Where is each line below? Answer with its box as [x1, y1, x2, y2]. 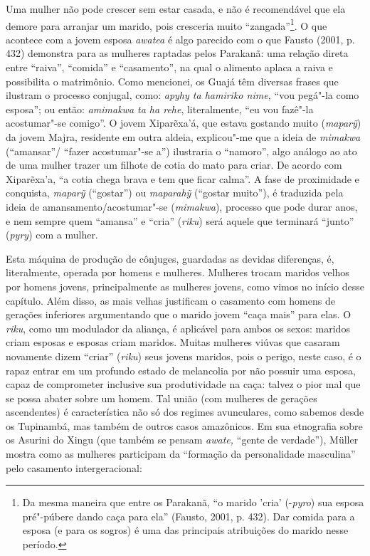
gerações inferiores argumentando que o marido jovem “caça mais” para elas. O [6, 307, 351, 322]
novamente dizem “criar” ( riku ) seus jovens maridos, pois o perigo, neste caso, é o [6, 348, 361, 363]
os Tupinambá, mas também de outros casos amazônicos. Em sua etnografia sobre [6, 418, 363, 433]
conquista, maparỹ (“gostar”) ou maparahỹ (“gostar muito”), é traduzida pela [6, 185, 344, 200]
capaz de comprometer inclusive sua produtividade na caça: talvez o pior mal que [6, 377, 361, 392]
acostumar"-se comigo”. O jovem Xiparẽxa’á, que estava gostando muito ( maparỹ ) [6, 115, 361, 130]
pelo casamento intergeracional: [6, 460, 142, 475]
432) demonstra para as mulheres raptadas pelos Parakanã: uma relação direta [6, 46, 349, 61]
